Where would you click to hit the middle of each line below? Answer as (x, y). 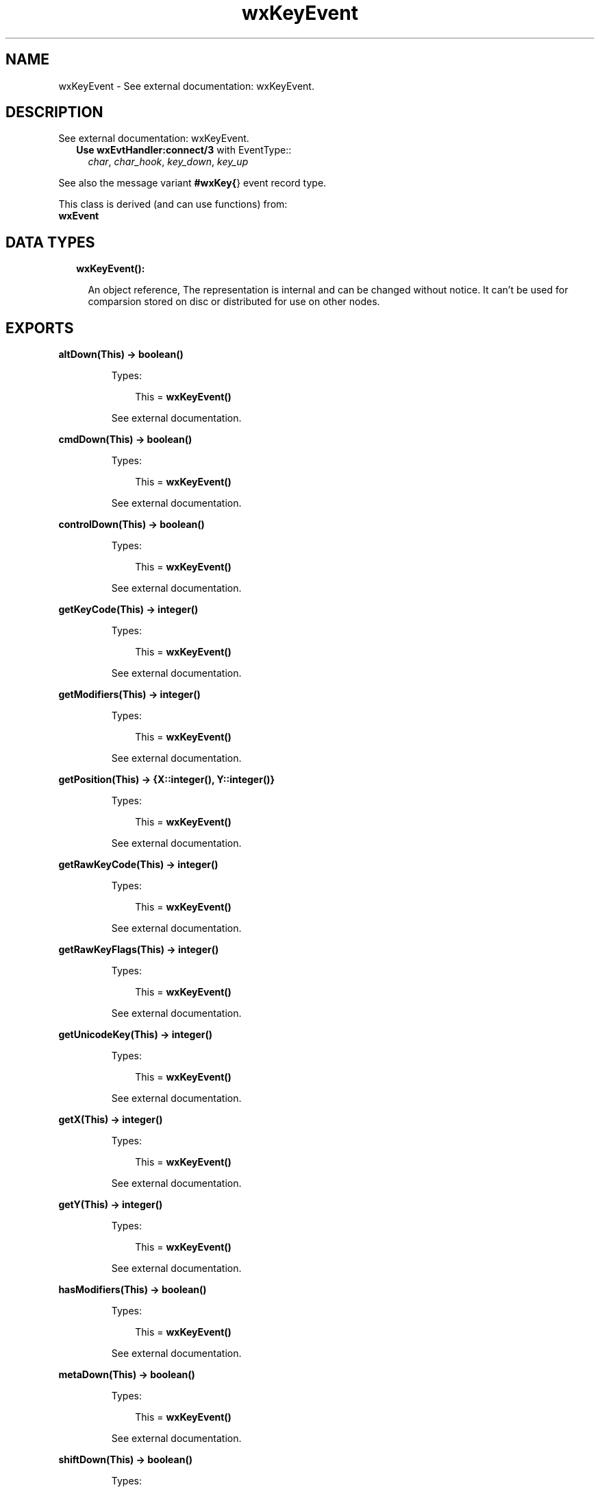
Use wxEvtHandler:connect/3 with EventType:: (184, 150)
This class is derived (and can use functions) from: (173, 204)
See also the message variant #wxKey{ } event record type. (192, 183)
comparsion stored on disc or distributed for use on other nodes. (234, 302)
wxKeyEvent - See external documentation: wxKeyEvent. (186, 86)
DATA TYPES (50, 242)
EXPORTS (40, 328)
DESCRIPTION (54, 112)
